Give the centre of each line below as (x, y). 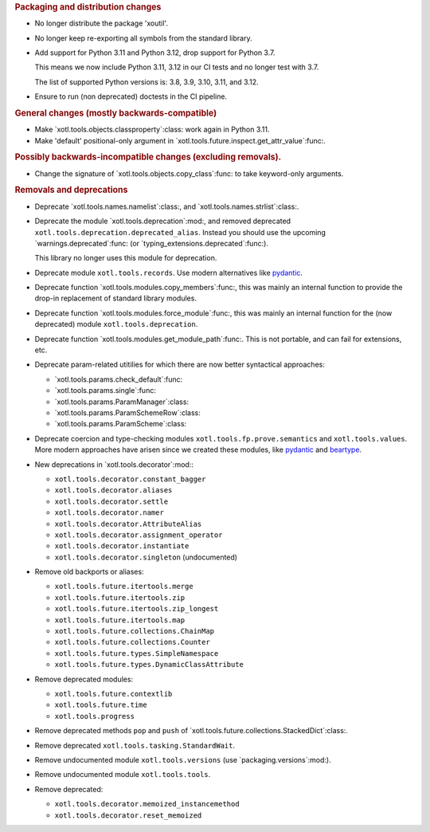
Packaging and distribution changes (88, 7)
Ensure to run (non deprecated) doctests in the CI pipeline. (131, 96)
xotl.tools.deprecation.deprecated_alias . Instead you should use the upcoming (180, 232)
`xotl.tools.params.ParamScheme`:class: (121, 424)
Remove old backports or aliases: (89, 572)
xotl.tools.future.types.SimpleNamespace (137, 653)
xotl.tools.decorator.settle (111, 501)
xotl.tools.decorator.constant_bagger (130, 479)
